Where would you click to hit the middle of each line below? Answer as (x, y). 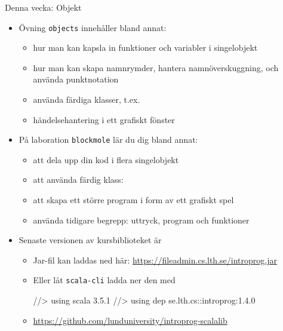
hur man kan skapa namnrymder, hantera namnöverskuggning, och (156, 67)
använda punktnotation (76, 79)
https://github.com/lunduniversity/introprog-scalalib (130, 320)
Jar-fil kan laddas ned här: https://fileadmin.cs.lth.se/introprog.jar (155, 260)
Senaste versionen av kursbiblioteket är (90, 240)
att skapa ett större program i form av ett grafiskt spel (133, 200)
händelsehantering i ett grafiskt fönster (104, 119)
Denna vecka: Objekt (43, 7)
